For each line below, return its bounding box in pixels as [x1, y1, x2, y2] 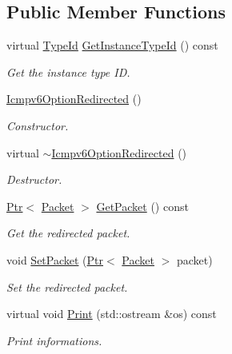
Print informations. [6, 332, 102, 348]
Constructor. [6, 117, 69, 133]
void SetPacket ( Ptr [6, 251, 103, 268]
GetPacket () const [96, 197, 189, 214]
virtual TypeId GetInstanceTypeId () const [6, 37, 218, 54]
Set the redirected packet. [6, 278, 128, 295]
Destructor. [6, 171, 62, 188]
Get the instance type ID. [6, 63, 130, 80]
